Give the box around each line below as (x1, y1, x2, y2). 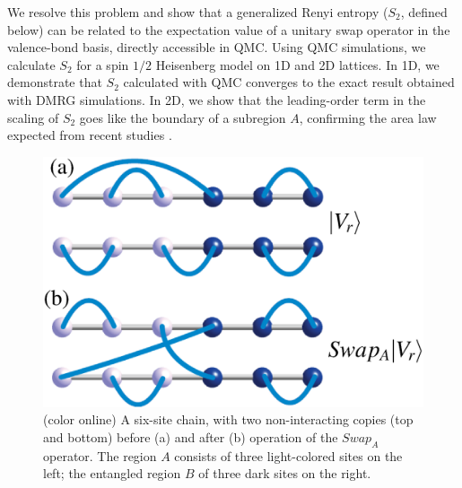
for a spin (76, 55, 129, 74)
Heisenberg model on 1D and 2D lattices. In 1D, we (155, 55, 440, 74)
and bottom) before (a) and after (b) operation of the (43, 428, 338, 447)
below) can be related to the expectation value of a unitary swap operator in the (7, 20, 450, 39)
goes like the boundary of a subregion (79, 108, 286, 126)
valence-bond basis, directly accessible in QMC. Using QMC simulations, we (7, 38, 426, 57)
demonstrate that (7, 73, 102, 91)
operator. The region (43, 446, 157, 465)
